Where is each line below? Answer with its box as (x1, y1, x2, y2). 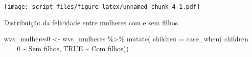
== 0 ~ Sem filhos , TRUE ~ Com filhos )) (4, 43, 129, 53)
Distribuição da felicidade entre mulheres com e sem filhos (4, 17, 178, 27)
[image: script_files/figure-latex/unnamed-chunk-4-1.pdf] (4, 3, 200, 10)
